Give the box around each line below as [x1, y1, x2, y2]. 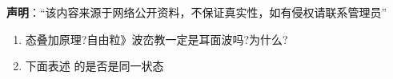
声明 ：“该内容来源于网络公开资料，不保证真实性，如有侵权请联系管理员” [6, 4, 387, 20]
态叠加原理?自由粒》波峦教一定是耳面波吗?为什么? [25, 30, 288, 47]
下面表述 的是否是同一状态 [25, 57, 164, 74]
